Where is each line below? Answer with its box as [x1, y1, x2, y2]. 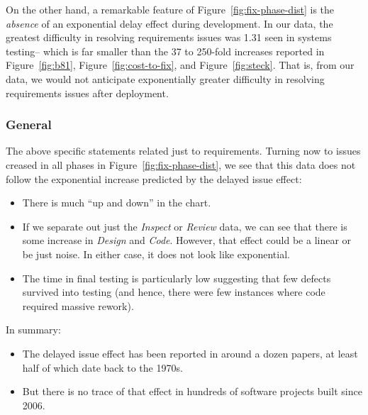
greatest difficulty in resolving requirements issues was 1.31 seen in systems [6, 30, 332, 45]
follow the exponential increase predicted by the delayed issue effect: [6, 171, 302, 186]
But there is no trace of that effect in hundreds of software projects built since [22, 384, 362, 399]
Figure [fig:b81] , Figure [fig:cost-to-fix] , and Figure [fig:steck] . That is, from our [6, 57, 355, 72]
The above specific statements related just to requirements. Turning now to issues [6, 143, 361, 158]
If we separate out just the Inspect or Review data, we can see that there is [22, 218, 347, 233]
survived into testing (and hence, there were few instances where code [22, 284, 325, 299]
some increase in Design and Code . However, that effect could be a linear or [22, 233, 352, 248]
